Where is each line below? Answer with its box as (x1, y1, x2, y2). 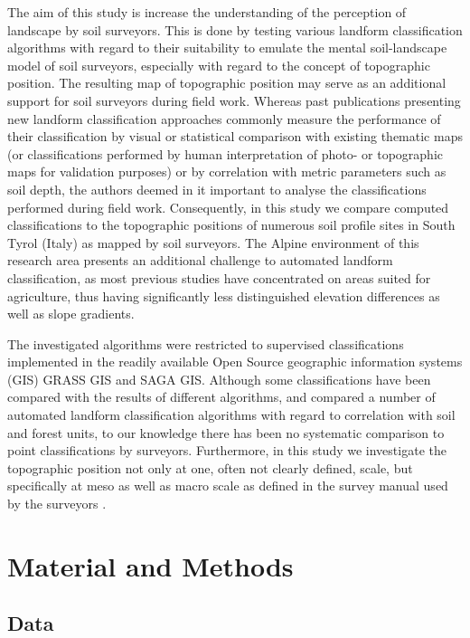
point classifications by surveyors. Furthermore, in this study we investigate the (7, 441, 446, 460)
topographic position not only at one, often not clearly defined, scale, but (7, 458, 413, 477)
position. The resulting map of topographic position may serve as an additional (7, 73, 446, 92)
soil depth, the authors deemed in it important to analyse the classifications (7, 179, 427, 198)
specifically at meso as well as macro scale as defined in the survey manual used (7, 476, 448, 495)
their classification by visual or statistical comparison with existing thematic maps (7, 127, 463, 146)
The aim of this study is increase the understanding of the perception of (7, 3, 407, 21)
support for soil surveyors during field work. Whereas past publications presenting (7, 90, 461, 110)
